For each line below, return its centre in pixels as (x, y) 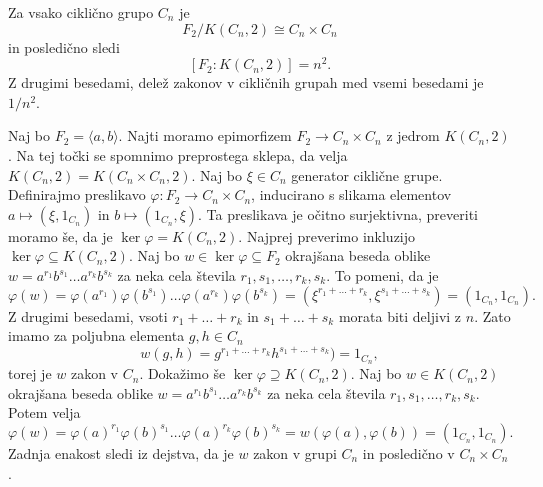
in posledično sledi (64, 46)
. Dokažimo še (182, 373)
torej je (30, 373)
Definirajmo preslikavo (77, 194)
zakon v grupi (295, 452)
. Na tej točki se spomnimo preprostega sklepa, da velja (178, 155)
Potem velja (44, 412)
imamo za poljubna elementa (96, 335)
